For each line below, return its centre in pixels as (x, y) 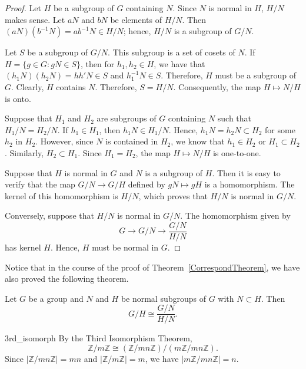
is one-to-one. (237, 152)
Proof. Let (23, 8)
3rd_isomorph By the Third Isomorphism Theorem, (99, 338)
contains (71, 86)
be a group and (56, 298)
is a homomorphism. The (250, 184)
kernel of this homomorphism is (61, 195)
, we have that (179, 63)
